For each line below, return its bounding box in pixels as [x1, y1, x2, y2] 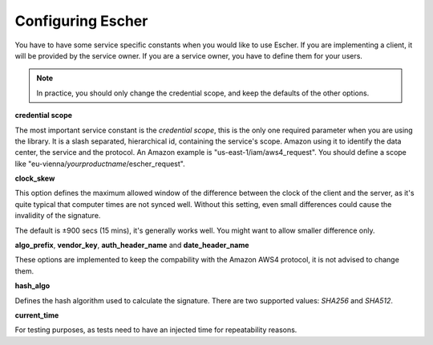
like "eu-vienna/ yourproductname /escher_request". [14, 159, 185, 168]
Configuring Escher [14, 12, 148, 30]
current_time [14, 310, 59, 320]
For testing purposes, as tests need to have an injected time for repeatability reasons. [14, 325, 297, 335]
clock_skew [14, 173, 55, 184]
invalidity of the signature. [14, 211, 101, 221]
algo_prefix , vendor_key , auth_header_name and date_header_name [14, 241, 249, 250]
